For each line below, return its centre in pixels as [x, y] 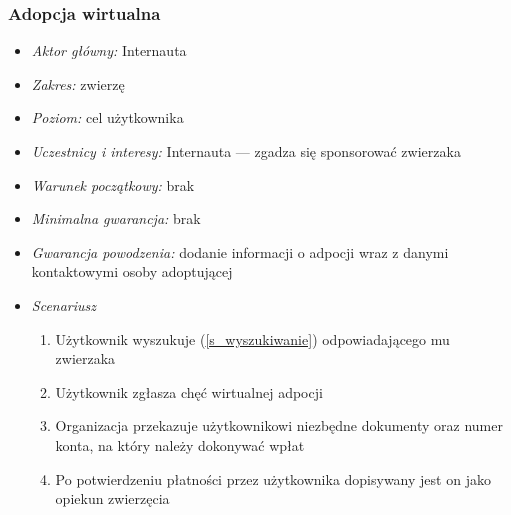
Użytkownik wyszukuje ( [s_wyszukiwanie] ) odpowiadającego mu [252, 338]
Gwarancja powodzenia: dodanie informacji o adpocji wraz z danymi [240, 251]
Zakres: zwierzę [78, 83]
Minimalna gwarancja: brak [116, 218]
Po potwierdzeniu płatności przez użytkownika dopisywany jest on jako [273, 478]
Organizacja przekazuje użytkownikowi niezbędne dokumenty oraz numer [279, 425]
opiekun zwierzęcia [112, 498]
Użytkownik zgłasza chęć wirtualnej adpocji [189, 391]
